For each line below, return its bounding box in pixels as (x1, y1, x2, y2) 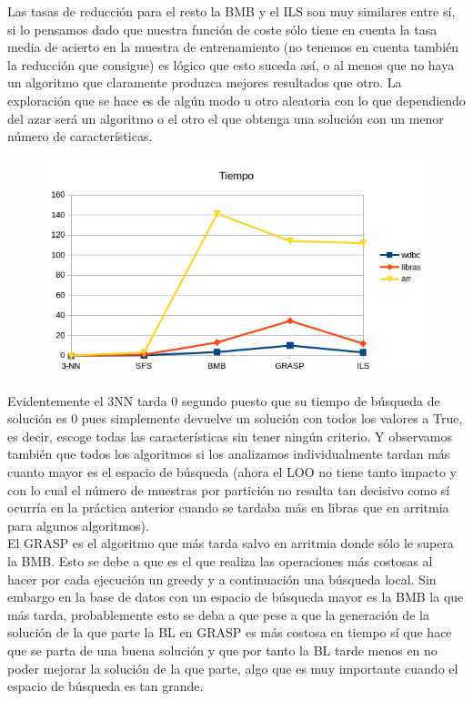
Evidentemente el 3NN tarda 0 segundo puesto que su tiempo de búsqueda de (7, 391, 440, 410)
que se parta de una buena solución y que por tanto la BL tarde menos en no (7, 640, 438, 659)
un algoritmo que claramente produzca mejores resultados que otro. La (7, 73, 402, 92)
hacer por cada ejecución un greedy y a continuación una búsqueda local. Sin (7, 569, 437, 588)
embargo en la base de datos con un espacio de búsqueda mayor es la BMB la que (7, 587, 464, 606)
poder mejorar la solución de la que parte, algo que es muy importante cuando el (7, 658, 458, 677)
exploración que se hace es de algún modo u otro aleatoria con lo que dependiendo (7, 90, 466, 109)
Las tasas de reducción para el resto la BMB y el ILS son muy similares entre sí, (7, 2, 456, 20)
